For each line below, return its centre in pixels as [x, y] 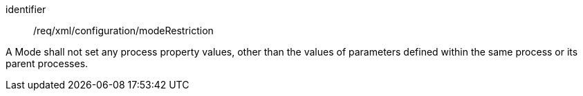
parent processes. [47, 63]
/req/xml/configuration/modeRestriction [123, 31]
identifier [26, 9]
